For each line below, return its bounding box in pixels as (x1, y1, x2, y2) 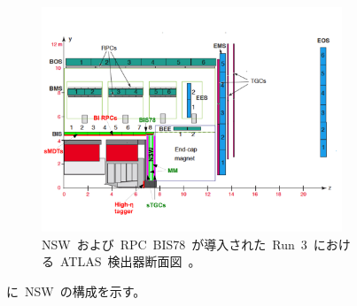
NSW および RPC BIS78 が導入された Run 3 (42, 234, 307, 253)
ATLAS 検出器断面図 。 (59, 252, 201, 271)
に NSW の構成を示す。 (6, 281, 146, 300)
